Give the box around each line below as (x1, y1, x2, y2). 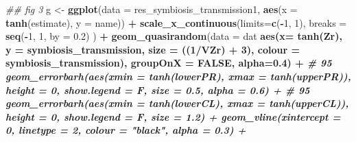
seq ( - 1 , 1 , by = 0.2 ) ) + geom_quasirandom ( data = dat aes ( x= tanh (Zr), (5, 29, 342, 43)
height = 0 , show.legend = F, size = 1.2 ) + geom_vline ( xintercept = (5, 109, 341, 123)
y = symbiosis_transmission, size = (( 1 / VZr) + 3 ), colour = (5, 42, 300, 56)
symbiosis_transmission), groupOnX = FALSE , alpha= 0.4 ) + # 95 (5, 56, 332, 70)
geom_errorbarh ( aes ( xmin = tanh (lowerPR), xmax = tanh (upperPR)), (5, 69, 351, 83)
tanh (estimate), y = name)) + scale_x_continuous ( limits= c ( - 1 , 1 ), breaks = (5, 15, 347, 29)
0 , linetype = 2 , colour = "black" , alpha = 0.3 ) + (5, 123, 246, 137)
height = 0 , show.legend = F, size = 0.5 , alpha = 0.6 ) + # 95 (5, 82, 310, 97)
